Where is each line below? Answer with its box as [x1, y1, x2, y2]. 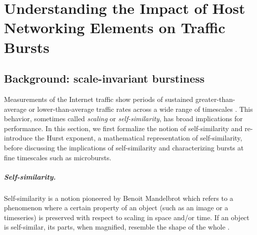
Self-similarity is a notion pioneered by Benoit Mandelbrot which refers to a [4, 192, 233, 203]
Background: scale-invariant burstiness [4, 71, 205, 86]
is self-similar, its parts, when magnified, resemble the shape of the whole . [4, 222, 230, 232]
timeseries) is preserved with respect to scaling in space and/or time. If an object [4, 212, 250, 222]
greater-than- [195, 94, 235, 104]
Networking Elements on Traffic [4, 17, 225, 38]
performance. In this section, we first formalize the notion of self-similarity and [4, 123, 243, 133]
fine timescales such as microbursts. [4, 152, 112, 162]
